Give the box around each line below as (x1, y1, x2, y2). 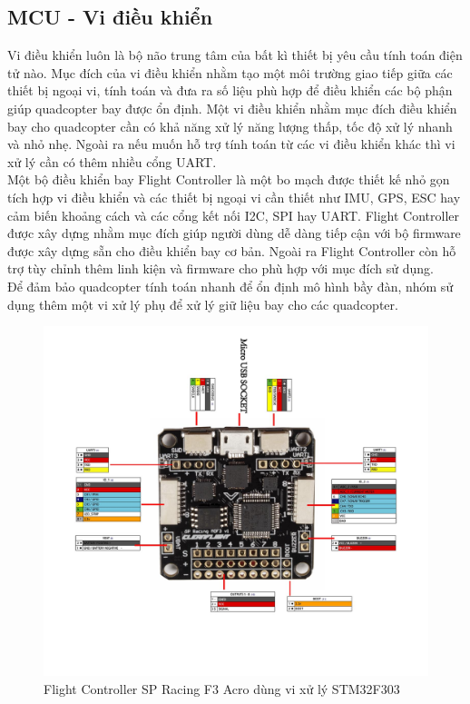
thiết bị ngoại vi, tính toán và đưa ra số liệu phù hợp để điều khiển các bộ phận (7, 81, 453, 100)
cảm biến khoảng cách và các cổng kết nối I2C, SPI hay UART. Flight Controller (7, 205, 460, 224)
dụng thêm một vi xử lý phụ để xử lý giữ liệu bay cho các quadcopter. (7, 294, 398, 313)
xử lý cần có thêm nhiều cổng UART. (7, 152, 217, 171)
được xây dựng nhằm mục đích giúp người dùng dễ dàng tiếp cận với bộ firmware (7, 223, 461, 243)
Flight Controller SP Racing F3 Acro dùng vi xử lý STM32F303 (44, 679, 400, 698)
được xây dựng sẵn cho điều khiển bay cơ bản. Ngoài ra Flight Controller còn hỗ (7, 241, 456, 260)
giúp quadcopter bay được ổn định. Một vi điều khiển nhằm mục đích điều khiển (7, 98, 457, 117)
